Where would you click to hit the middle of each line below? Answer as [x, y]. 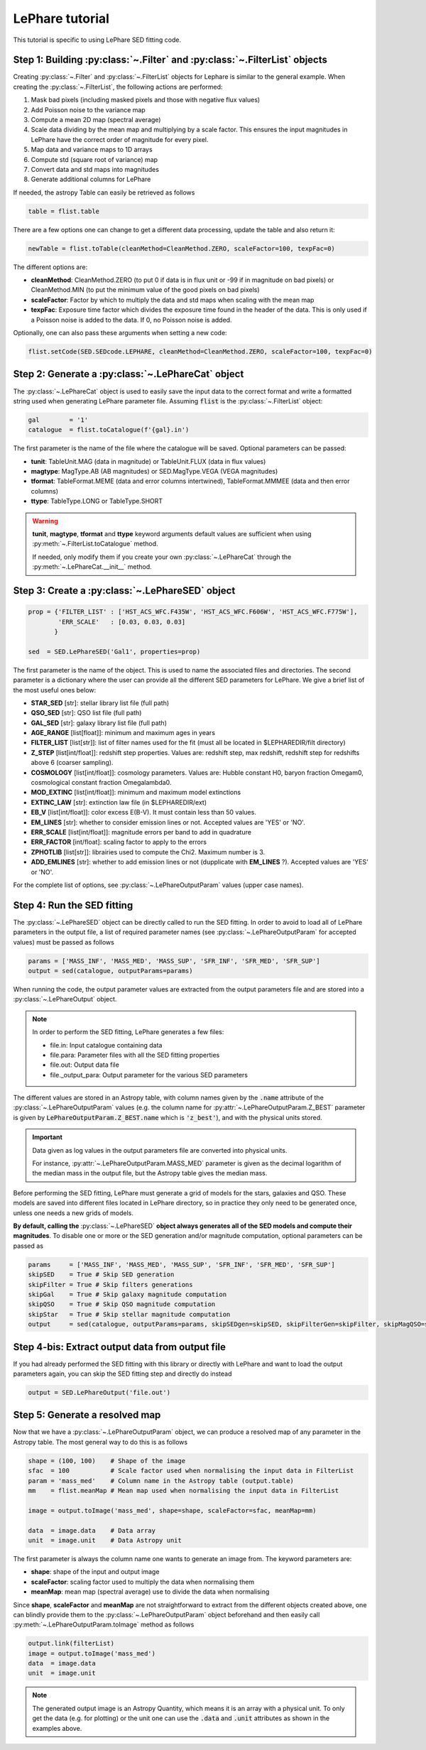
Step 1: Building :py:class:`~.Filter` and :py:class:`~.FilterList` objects [170, 60]
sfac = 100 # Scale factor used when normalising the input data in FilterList [191, 1471]
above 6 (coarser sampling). [72, 763]
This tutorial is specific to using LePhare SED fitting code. [97, 40]
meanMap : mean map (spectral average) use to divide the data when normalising [150, 1592]
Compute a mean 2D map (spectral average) [96, 120]
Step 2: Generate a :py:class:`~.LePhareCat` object [129, 374]
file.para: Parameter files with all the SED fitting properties [135, 1055]
